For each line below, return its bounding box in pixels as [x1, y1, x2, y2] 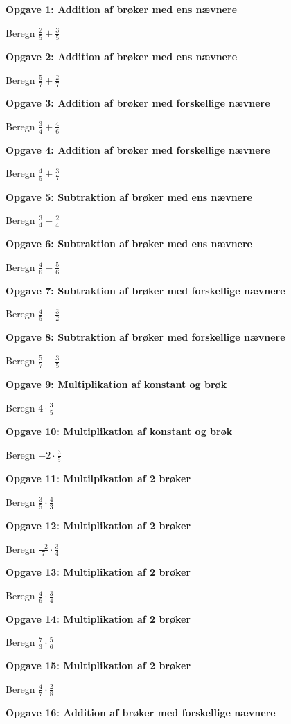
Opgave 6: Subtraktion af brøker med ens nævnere [6, 236, 252, 251]
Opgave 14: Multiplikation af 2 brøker [6, 611, 191, 626]
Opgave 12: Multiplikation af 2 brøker [6, 518, 191, 533]
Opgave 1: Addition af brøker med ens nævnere [6, 2, 238, 16]
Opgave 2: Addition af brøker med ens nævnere [6, 48, 238, 63]
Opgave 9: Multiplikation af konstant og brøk [6, 377, 227, 391]
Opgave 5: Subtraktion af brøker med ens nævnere [6, 189, 252, 204]
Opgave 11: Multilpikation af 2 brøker [6, 471, 191, 486]
